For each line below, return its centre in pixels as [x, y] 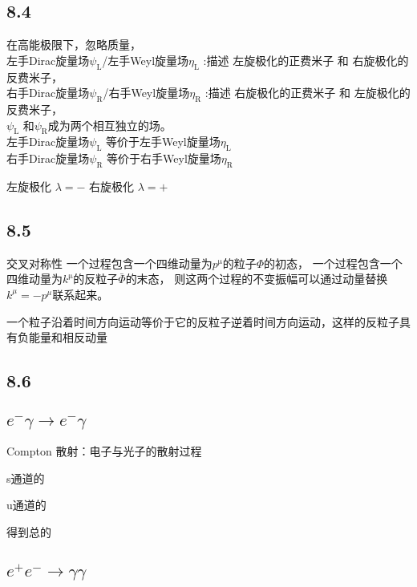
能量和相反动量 [68, 337]
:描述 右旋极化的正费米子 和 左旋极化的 [308, 93]
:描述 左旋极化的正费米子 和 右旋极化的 [306, 60]
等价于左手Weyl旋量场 [163, 142]
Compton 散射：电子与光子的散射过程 [104, 450]
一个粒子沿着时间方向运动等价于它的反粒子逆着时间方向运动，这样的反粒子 [203, 321]
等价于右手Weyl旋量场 [164, 158]
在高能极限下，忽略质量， [74, 45]
